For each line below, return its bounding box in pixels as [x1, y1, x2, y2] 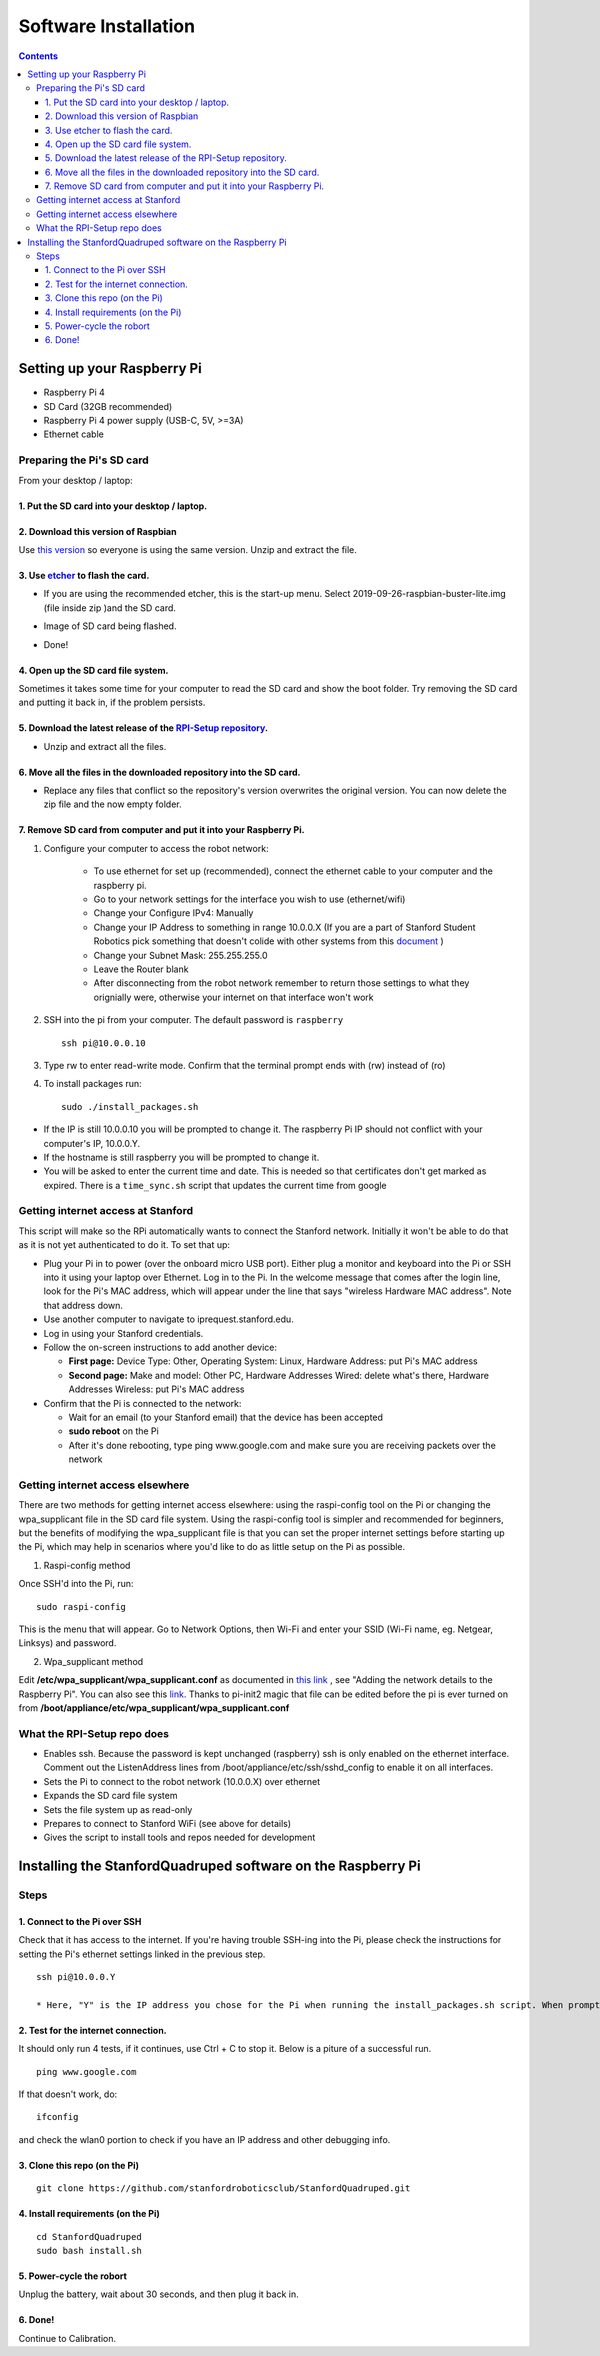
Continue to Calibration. [18, 2332, 117, 2344]
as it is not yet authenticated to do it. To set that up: [18, 1239, 230, 1251]
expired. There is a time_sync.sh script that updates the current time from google [43, 1179, 387, 1191]
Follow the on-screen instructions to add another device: [43, 1341, 277, 1353]
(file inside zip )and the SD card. [43, 601, 177, 614]
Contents [18, 50, 59, 62]
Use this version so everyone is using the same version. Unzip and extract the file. [18, 543, 357, 555]
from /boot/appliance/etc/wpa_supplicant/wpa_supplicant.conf [18, 1701, 290, 1714]
